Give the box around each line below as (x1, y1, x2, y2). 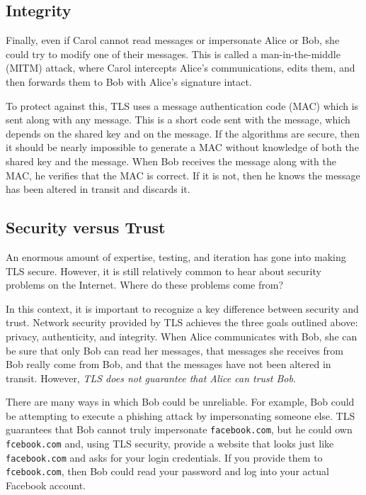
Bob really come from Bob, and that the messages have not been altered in (6, 357, 331, 372)
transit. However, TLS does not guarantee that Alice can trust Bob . (6, 370, 296, 385)
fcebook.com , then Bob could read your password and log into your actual (6, 464, 329, 479)
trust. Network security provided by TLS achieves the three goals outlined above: (6, 315, 358, 330)
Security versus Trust (6, 216, 166, 238)
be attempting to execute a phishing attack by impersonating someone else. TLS (6, 408, 355, 423)
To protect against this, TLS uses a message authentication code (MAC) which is (6, 98, 359, 113)
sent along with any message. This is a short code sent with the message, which (6, 112, 350, 127)
